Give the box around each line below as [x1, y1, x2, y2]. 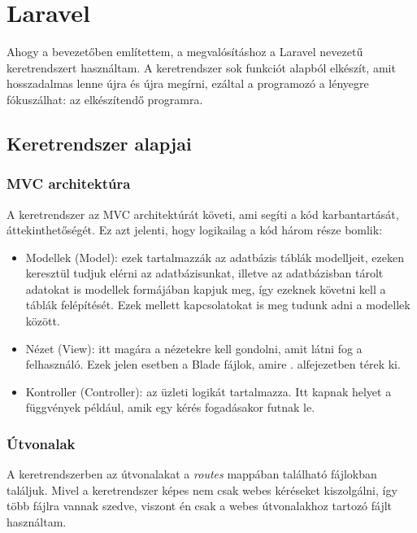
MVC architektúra [7, 173, 131, 194]
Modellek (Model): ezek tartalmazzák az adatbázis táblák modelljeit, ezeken [25, 248, 405, 265]
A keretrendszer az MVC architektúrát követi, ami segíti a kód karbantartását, [7, 205, 399, 222]
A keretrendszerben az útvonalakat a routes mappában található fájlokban [7, 465, 377, 483]
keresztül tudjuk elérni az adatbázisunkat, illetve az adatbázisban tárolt [25, 264, 384, 282]
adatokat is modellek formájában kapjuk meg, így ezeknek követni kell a [25, 280, 386, 297]
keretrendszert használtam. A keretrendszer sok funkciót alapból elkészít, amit [7, 59, 396, 76]
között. [25, 312, 60, 330]
